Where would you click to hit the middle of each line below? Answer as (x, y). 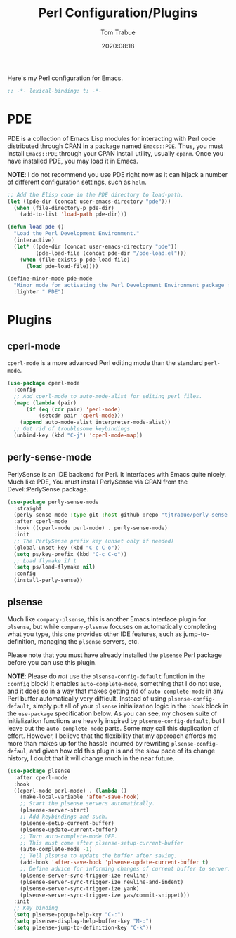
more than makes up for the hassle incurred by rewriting (88, 743)
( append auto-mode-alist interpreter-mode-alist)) (96, 423)
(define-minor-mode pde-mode (50, 279)
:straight (28, 508)
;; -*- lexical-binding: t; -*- (54, 91)
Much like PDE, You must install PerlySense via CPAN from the (98, 482)
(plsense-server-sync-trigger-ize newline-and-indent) (102, 882)
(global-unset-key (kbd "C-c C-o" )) (67, 548)
